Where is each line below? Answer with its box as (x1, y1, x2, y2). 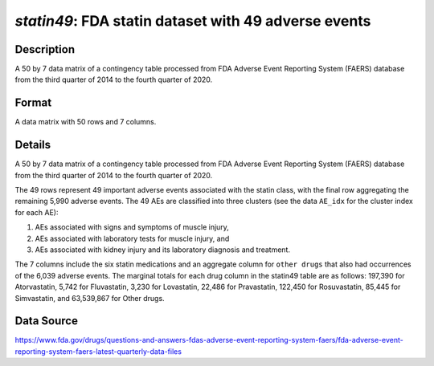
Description (14, 43, 76, 56)
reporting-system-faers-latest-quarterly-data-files (14, 346, 182, 356)
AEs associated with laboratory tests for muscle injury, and (35, 234, 230, 243)
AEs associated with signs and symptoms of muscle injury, (35, 222, 229, 232)
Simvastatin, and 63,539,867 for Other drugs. (14, 293, 165, 303)
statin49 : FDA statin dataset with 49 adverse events (14, 12, 371, 30)
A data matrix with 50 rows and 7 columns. (14, 117, 157, 127)
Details (14, 138, 51, 152)
